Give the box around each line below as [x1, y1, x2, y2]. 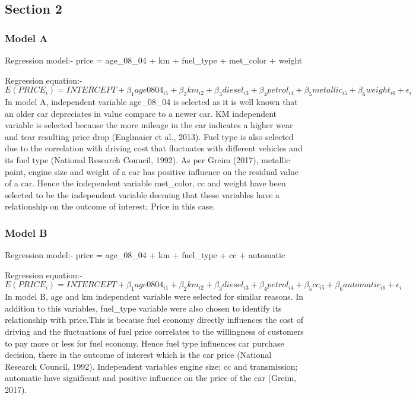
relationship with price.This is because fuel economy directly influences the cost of [5, 313, 304, 326]
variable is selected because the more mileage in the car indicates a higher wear [5, 119, 293, 131]
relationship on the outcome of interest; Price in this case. [5, 200, 215, 212]
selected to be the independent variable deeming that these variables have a [5, 188, 280, 201]
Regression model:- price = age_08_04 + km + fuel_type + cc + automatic [5, 249, 285, 261]
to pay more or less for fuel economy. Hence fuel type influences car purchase [5, 336, 284, 349]
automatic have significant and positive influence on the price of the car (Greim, [5, 372, 297, 384]
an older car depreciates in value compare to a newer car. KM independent [5, 107, 277, 119]
